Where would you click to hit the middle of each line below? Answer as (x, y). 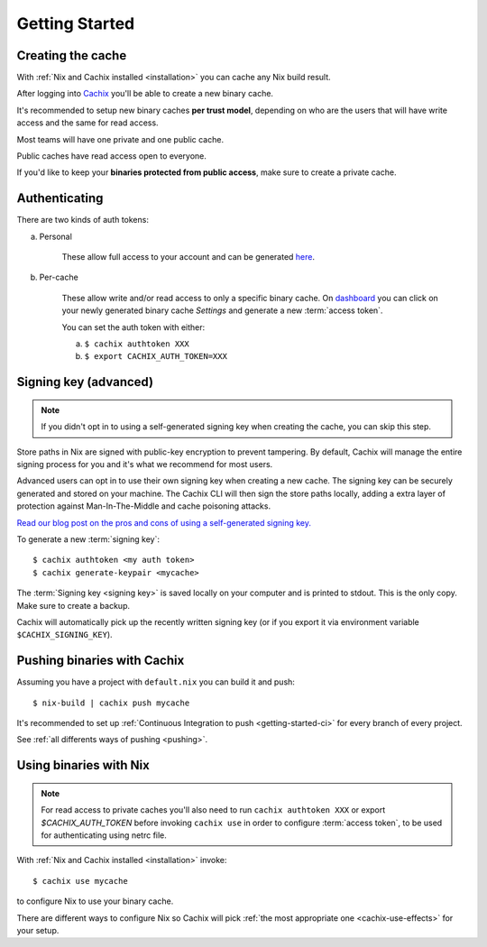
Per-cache (59, 277)
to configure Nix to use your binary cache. (95, 901)
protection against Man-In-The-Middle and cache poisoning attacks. (143, 506)
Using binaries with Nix (83, 765)
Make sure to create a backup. (74, 605)
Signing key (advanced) (85, 382)
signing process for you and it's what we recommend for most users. (145, 464)
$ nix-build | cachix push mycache (111, 703)
